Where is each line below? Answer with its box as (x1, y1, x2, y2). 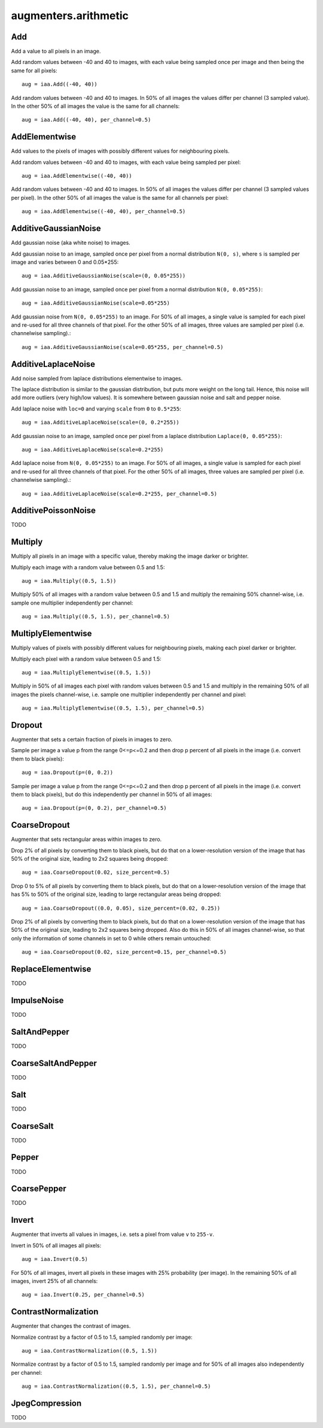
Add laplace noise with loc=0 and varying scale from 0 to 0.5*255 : (11, 405, 182, 412)
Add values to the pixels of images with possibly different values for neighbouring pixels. (11, 147, 230, 155)
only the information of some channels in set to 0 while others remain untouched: (11, 934, 212, 942)
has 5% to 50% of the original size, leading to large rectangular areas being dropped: (11, 891, 221, 898)
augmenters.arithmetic (11, 9, 129, 22)
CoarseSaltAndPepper (11, 1058, 97, 1068)
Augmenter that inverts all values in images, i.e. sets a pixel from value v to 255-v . (11, 1230, 215, 1238)
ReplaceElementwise (11, 964, 92, 974)
